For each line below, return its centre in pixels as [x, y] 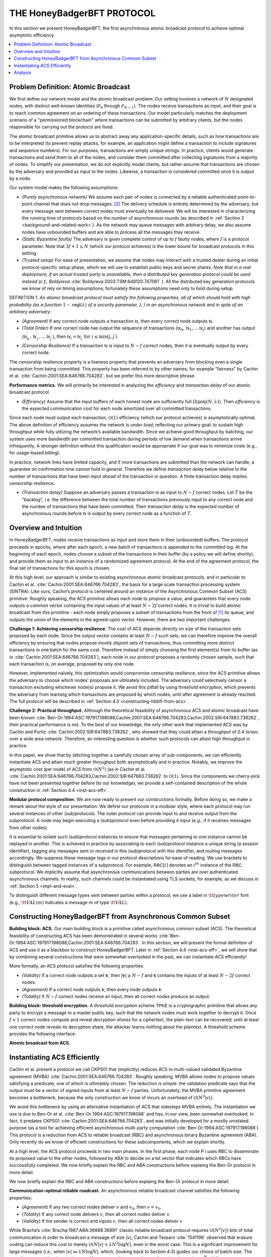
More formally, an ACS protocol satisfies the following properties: [77, 966]
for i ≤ [91, 337]
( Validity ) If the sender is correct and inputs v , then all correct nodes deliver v [102, 1221]
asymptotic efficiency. [32, 35]
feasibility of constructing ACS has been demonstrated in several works [83, 936]
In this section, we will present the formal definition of [197, 943]
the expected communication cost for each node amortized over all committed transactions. [117, 409]
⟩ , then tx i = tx [67, 337]
